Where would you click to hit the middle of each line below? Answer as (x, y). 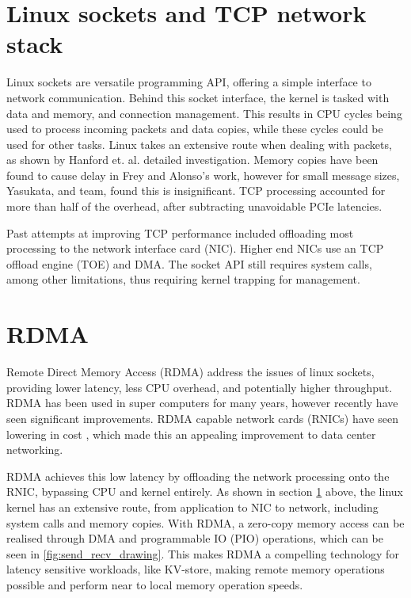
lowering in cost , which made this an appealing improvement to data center (191, 434)
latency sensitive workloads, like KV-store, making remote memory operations (196, 569)
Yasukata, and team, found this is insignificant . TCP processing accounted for (196, 190)
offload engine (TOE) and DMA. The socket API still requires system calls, (189, 263)
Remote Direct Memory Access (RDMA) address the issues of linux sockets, (190, 372)
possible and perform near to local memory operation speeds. (155, 584)
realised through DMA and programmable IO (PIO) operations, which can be (195, 538)
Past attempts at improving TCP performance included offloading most (180, 232)
